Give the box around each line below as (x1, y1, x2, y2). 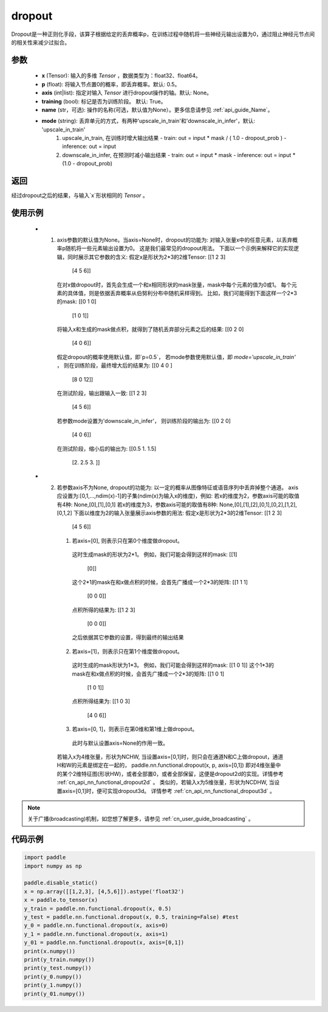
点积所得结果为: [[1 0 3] (72, 697, 131, 705)
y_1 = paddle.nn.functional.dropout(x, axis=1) (24, 930, 168, 937)
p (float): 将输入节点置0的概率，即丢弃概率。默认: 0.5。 (41, 80, 180, 88)
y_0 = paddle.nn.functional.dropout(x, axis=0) (24, 922, 168, 929)
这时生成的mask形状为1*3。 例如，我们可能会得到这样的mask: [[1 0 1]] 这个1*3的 (72, 661, 275, 669)
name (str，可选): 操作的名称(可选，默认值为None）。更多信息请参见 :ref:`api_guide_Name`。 (41, 106, 273, 113)
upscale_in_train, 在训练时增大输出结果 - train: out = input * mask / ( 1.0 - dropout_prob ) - (62, 134, 287, 142)
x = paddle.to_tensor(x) (24, 896, 98, 904)
